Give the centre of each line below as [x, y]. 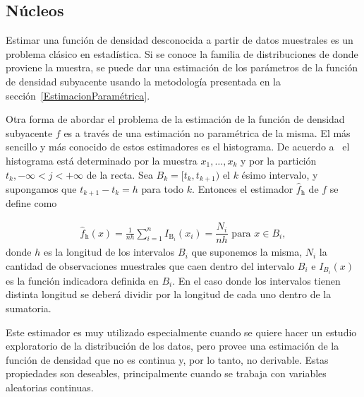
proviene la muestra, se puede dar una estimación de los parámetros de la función [182, 67]
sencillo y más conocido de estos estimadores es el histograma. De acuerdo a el [178, 147]
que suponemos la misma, [247, 252]
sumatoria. [29, 308]
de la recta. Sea [120, 174]
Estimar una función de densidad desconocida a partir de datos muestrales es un [180, 40]
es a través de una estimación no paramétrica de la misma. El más [207, 132]
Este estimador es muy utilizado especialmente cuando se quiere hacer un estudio [181, 332]
